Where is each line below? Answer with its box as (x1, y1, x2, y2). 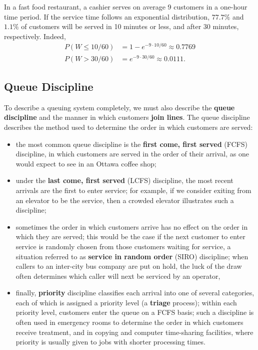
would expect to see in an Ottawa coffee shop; (15, 158, 156, 168)
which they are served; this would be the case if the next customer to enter (15, 231, 245, 242)
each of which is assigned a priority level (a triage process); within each (15, 297, 237, 307)
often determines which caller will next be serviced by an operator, (15, 270, 220, 281)
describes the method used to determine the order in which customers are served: (4, 121, 253, 132)
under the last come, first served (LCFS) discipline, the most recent (15, 175, 233, 186)
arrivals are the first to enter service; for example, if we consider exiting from (15, 185, 251, 195)
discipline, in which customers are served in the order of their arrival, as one (15, 148, 249, 159)
